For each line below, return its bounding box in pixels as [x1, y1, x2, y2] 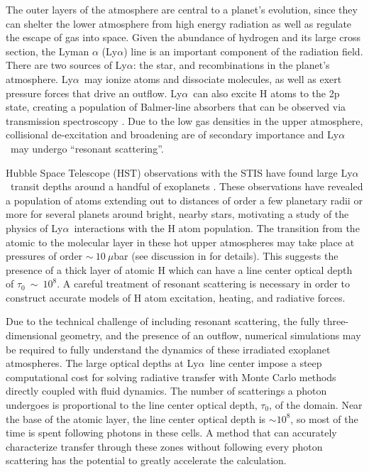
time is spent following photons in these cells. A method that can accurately [6, 425, 337, 440]
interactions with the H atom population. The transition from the [74, 220, 360, 235]
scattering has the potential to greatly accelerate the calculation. [6, 453, 287, 468]
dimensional [6, 328, 57, 343]
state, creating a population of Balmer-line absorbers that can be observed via [6, 99, 346, 114]
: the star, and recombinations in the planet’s [133, 57, 330, 72]
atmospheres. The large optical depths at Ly [6, 356, 199, 371]
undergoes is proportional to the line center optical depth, [6, 397, 258, 412]
